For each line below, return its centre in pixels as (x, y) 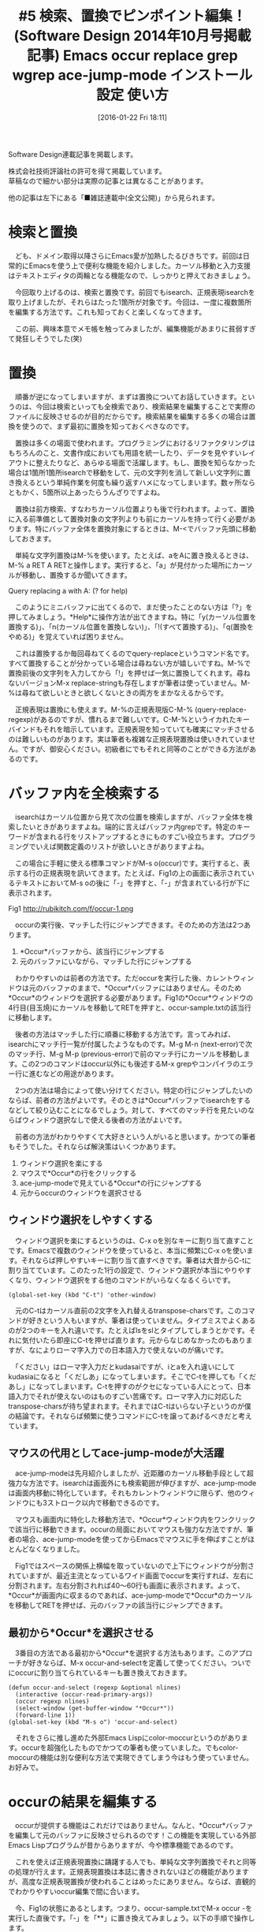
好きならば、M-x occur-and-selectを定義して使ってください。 (130, 1663)
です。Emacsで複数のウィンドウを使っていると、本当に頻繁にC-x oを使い (127, 1250)
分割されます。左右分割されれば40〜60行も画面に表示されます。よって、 (126, 1586)
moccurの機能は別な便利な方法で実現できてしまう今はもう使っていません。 (131, 1758)
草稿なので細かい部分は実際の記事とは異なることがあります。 (108, 181)
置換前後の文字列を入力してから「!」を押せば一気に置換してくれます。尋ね (129, 673)
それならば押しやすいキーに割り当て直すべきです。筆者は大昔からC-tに (136, 1260)
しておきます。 (32, 538)
